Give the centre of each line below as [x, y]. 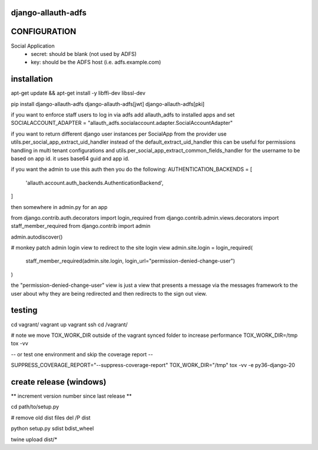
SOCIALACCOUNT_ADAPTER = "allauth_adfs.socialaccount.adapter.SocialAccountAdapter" [122, 123]
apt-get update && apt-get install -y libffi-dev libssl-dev [78, 93]
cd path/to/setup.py [35, 407]
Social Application [33, 46]
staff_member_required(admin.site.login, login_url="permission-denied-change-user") [130, 261]
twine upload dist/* [34, 439]
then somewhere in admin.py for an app [59, 207]
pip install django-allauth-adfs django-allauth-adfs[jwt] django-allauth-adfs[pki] [108, 104]
